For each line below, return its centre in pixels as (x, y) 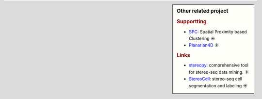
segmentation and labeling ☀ (218, 85)
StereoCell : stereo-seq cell (216, 79)
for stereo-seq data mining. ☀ (219, 72)
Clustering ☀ (202, 38)
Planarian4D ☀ (204, 45)
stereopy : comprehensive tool (219, 65)
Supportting (192, 22)
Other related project (203, 11)
